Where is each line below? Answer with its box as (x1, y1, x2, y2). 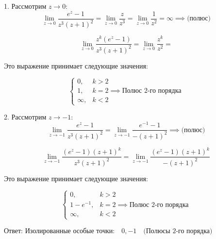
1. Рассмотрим (4, 1, 47, 11)
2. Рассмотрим (4, 111, 47, 121)
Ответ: (4, 225, 23, 236)
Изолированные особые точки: (25, 228, 115, 235)
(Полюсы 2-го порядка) (143, 228, 213, 235)
